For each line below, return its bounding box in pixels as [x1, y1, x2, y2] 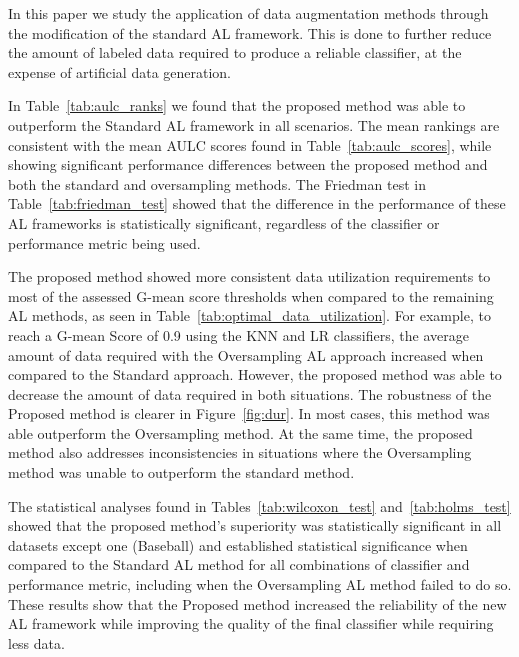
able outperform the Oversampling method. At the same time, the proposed [8, 422, 473, 443]
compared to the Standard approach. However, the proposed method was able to [8, 364, 502, 385]
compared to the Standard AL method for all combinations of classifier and [8, 554, 470, 575]
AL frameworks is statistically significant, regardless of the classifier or [8, 212, 440, 233]
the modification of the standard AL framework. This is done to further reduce [8, 22, 492, 43]
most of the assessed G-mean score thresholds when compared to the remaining [8, 285, 494, 306]
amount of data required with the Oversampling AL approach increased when [8, 344, 484, 365]
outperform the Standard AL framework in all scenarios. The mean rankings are [8, 114, 500, 135]
